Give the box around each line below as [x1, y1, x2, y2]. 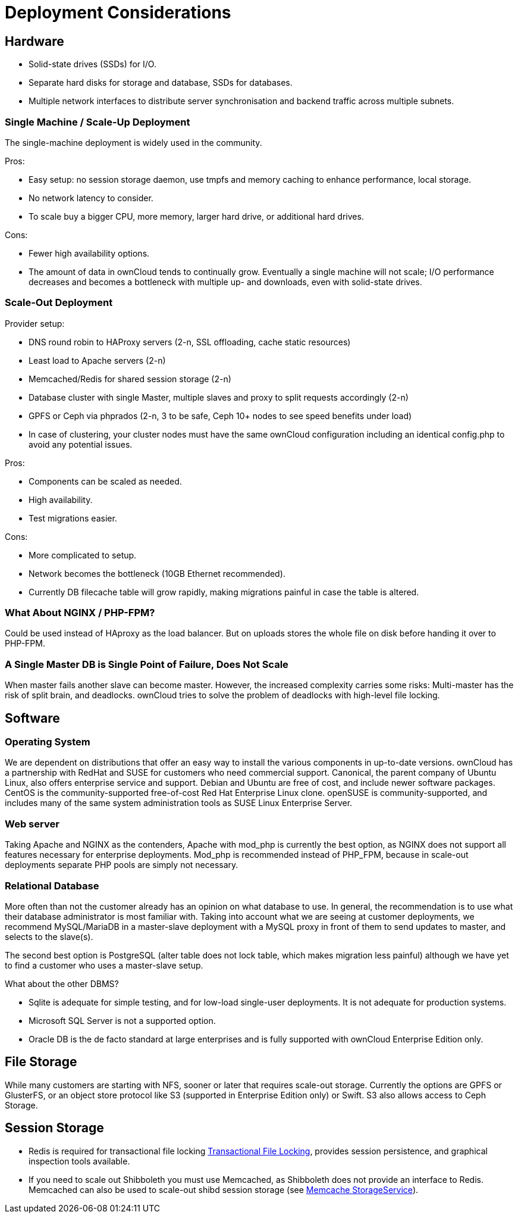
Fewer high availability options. [29, 248, 150, 258]
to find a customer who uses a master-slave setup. [5, 960, 203, 970]
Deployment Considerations [5, 2, 231, 23]
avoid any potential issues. [29, 439, 133, 449]
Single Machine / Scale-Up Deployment [5, 115, 190, 128]
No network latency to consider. [29, 192, 153, 203]
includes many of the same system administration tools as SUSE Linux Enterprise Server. [5, 798, 353, 808]
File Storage [5, 1054, 77, 1070]
